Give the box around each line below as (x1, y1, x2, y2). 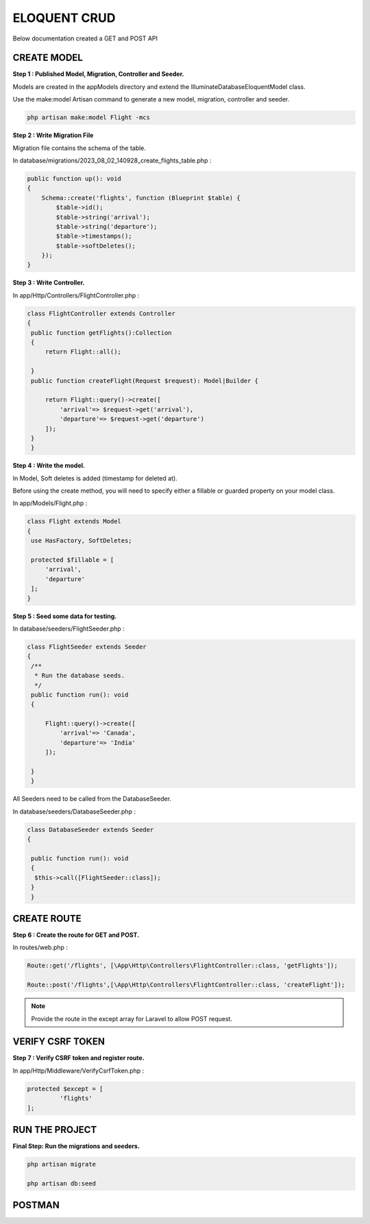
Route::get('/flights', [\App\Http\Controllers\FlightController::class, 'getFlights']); (27, 962, 338, 970)
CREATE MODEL (12, 52, 84, 64)
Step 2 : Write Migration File (12, 131, 94, 140)
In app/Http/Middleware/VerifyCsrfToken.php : (12, 1066, 145, 1075)
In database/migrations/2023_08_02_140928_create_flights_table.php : (12, 156, 212, 164)
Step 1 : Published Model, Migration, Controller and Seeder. (12, 70, 184, 78)
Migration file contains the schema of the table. (12, 144, 147, 152)
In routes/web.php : (12, 943, 69, 952)
